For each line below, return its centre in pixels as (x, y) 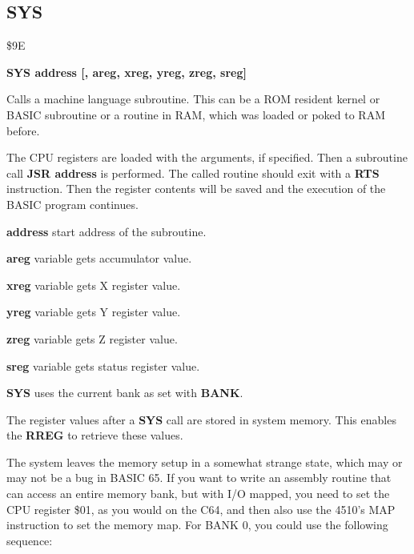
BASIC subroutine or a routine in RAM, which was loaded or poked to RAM (196, 114)
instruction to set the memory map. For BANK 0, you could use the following (197, 525)
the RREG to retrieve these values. (95, 435)
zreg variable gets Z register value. (92, 338)
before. (23, 130)
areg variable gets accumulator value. (99, 258)
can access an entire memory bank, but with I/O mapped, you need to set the (198, 494)
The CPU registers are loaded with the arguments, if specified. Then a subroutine (207, 157)
